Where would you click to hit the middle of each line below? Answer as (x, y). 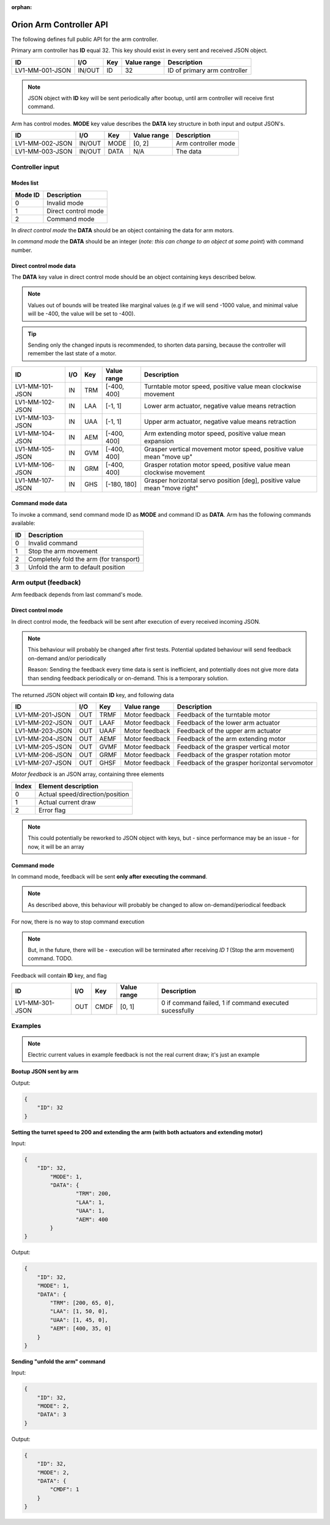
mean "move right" (171, 488)
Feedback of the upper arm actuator (229, 731)
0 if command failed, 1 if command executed (225, 1003)
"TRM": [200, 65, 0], (82, 1303)
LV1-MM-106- (35, 465)
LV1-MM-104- (35, 433)
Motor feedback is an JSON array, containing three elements (88, 774)
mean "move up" (168, 457)
